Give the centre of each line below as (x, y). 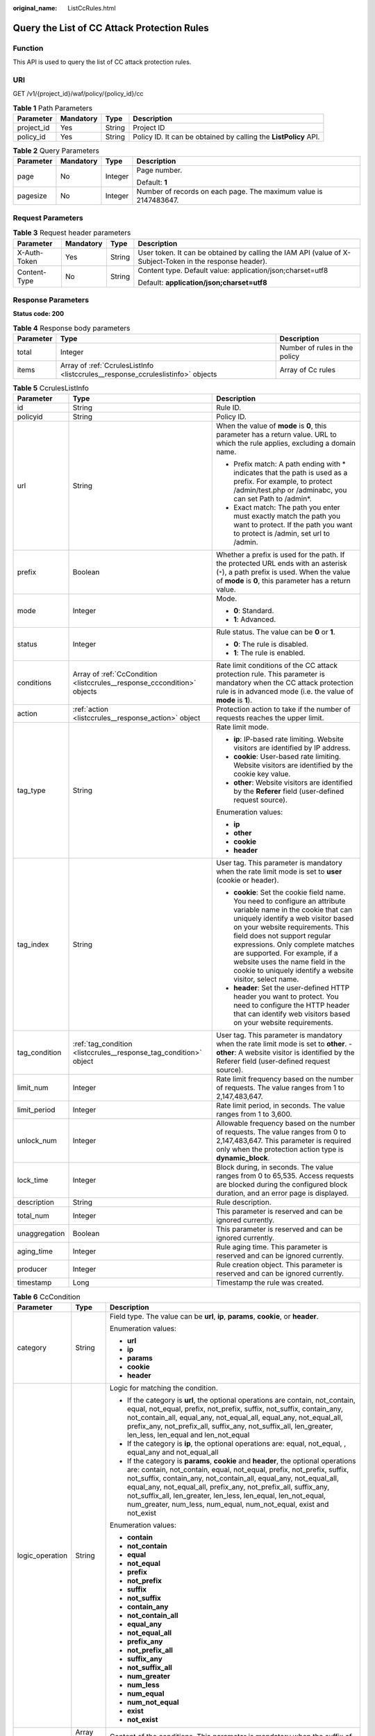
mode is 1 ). (234, 700)
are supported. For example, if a (286, 953)
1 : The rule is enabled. (269, 653)
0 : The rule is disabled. (271, 644)
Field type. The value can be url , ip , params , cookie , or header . (214, 1316)
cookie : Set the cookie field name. (290, 892)
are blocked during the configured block (282, 1185)
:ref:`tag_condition (102, 1044)
